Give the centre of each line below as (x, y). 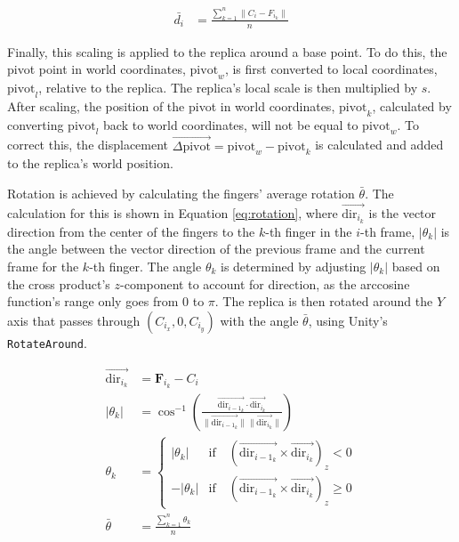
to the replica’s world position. (90, 163)
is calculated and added (379, 145)
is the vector (403, 212)
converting (36, 124)
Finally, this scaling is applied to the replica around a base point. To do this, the (227, 51)
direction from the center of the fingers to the (131, 231)
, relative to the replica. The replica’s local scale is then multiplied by (228, 88)
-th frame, (388, 231)
